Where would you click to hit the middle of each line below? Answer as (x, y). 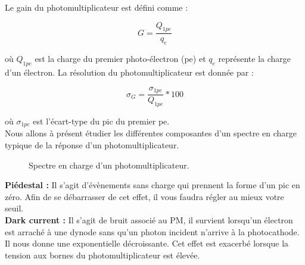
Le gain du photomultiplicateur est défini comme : (97, 7)
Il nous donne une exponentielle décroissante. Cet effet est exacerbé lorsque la (147, 243)
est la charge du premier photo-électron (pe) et (120, 59)
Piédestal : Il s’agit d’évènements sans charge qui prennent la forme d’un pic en (152, 185)
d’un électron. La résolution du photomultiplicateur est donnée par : (129, 72)
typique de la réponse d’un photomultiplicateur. (92, 144)
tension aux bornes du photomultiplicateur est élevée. (102, 255)
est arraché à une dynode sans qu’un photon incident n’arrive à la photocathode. (152, 231)
